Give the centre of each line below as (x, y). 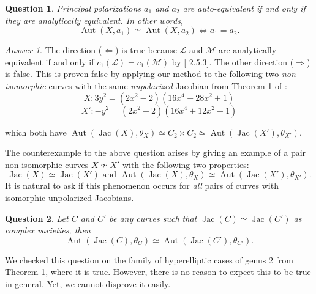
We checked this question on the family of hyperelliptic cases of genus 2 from (149, 259)
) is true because (146, 50)
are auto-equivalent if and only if (244, 8)
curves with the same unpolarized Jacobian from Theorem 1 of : (168, 85)
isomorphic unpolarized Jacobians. (70, 197)
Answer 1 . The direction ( (54, 50)
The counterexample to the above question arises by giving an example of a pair (156, 153)
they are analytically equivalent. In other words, (94, 20)
